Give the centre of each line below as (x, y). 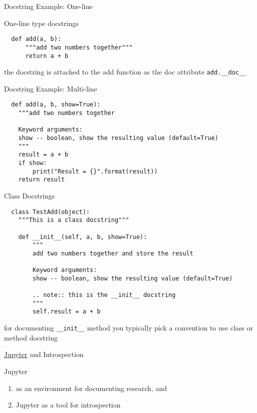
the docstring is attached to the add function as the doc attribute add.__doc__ (125, 72)
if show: (32, 163)
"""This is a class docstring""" (74, 220)
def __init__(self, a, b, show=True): (83, 237)
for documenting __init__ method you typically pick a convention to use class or (128, 328)
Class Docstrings (29, 195)
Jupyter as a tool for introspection (68, 405)
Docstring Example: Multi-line (51, 88)
